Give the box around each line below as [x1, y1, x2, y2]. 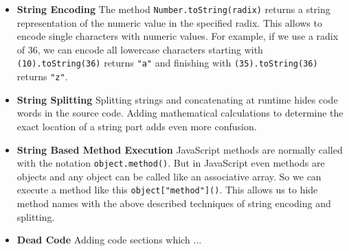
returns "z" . [16, 69, 68, 84]
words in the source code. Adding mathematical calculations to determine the [16, 106, 344, 120]
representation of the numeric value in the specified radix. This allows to [16, 15, 322, 29]
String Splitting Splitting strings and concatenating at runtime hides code [16, 92, 338, 106]
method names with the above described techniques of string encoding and [16, 196, 331, 211]
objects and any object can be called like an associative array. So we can [16, 169, 322, 183]
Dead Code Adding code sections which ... [16, 232, 202, 247]
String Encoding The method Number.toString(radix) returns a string [16, 2, 330, 16]
